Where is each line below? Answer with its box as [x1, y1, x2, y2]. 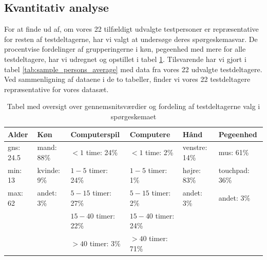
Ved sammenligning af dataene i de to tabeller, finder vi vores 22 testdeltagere [4, 74, 251, 84]
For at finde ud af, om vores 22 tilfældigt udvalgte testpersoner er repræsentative [4, 24, 259, 34]
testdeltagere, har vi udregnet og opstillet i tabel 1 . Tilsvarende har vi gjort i [4, 53, 246, 64]
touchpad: [218, 164, 250, 175]
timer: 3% [89, 237, 121, 248]
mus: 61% [218, 147, 249, 158]
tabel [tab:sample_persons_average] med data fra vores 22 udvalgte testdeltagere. [4, 63, 262, 74]
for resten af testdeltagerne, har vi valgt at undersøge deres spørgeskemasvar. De [4, 33, 258, 44]
